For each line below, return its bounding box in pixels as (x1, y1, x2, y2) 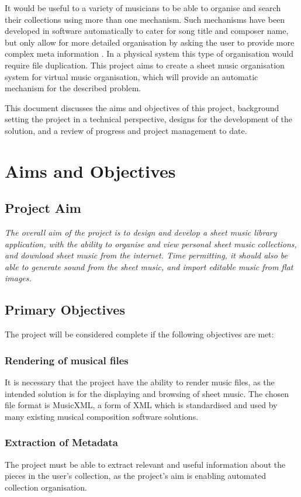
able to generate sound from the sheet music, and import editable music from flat (5, 260, 293, 272)
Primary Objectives (5, 301, 125, 319)
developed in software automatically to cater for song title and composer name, (5, 25, 289, 37)
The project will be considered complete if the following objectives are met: (5, 328, 274, 340)
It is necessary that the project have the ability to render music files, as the (5, 376, 275, 388)
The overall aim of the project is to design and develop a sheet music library (5, 226, 277, 239)
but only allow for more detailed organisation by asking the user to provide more (5, 36, 295, 48)
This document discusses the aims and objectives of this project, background (5, 101, 279, 113)
